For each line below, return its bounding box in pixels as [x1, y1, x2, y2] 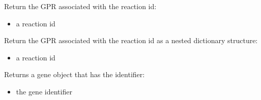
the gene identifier [16, 86, 72, 96]
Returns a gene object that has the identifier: [4, 69, 145, 80]
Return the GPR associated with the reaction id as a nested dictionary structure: [4, 35, 258, 46]
